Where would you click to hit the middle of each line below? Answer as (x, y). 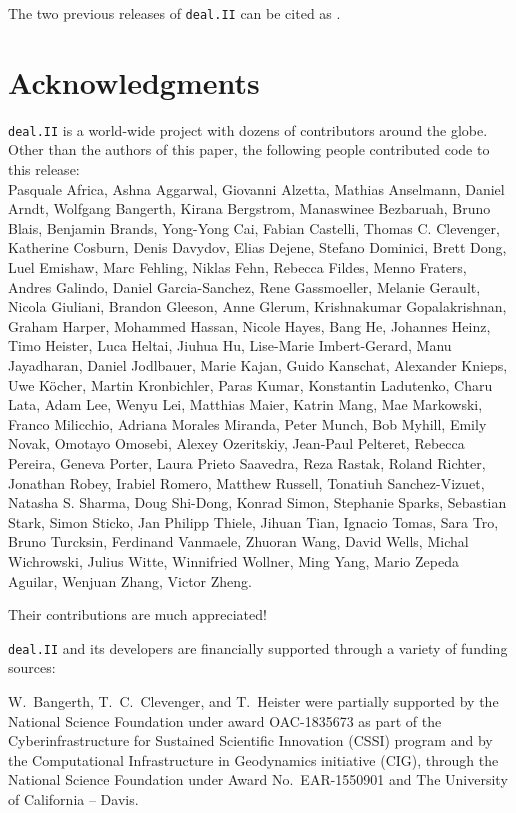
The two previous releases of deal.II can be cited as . (174, 13)
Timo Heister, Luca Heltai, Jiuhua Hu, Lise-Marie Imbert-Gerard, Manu (230, 345)
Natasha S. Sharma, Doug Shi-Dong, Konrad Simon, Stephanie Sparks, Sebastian (257, 502)
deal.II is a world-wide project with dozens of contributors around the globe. (248, 129)
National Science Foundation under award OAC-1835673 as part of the (225, 720)
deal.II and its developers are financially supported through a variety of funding (258, 647)
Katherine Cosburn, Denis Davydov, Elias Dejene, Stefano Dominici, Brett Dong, (257, 247)
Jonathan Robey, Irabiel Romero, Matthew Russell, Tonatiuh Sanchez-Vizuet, (246, 482)
